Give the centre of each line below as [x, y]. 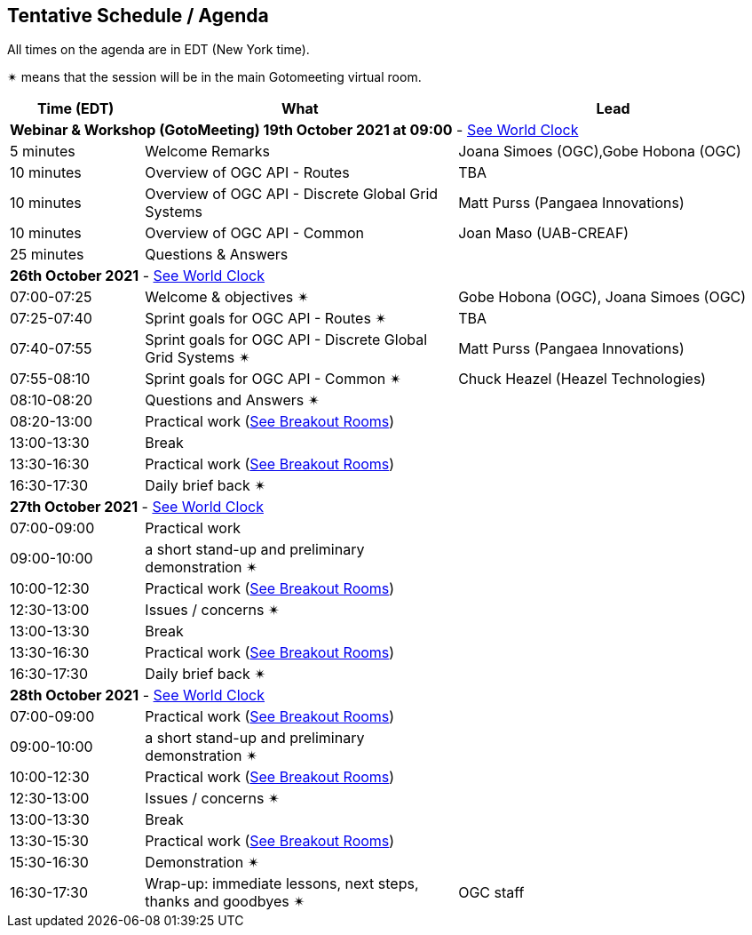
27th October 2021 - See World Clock [137, 507]
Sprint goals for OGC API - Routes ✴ [266, 319]
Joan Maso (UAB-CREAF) [544, 233]
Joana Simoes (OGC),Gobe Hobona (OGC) [600, 152]
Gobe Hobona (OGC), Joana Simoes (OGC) [602, 297]
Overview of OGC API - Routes [247, 173]
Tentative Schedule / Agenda [138, 16]
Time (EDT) [75, 109]
